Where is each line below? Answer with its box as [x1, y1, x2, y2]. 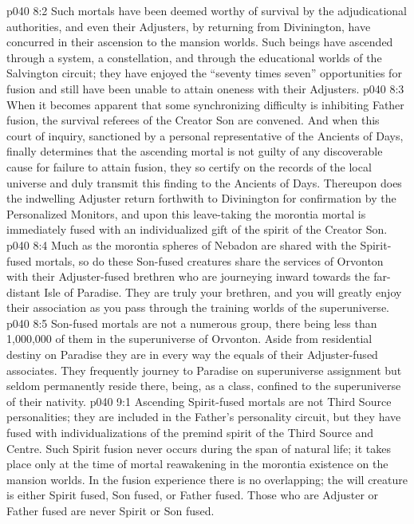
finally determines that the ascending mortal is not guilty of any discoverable [6, 143, 383, 160]
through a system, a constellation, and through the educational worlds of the [6, 49, 382, 65]
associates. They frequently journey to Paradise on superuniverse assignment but [6, 361, 402, 378]
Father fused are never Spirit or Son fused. [6, 502, 215, 518]
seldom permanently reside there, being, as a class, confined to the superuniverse [6, 377, 401, 394]
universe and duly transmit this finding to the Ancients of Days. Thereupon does [6, 174, 402, 191]
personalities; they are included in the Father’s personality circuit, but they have [6, 408, 401, 425]
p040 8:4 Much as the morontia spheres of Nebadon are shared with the [6, 236, 357, 253]
